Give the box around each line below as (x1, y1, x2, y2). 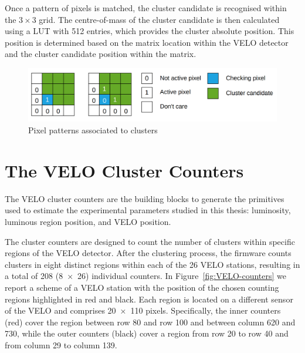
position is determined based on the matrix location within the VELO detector (5, 36, 289, 48)
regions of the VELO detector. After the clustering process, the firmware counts (5, 247, 292, 259)
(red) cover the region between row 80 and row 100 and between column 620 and (5, 315, 296, 328)
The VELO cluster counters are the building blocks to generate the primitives (5, 192, 284, 204)
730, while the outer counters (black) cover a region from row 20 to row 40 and (5, 327, 289, 339)
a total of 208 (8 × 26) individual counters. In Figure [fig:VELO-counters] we (5, 270, 287, 282)
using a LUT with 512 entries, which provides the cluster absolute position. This (5, 25, 294, 37)
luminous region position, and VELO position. (5, 215, 171, 227)
